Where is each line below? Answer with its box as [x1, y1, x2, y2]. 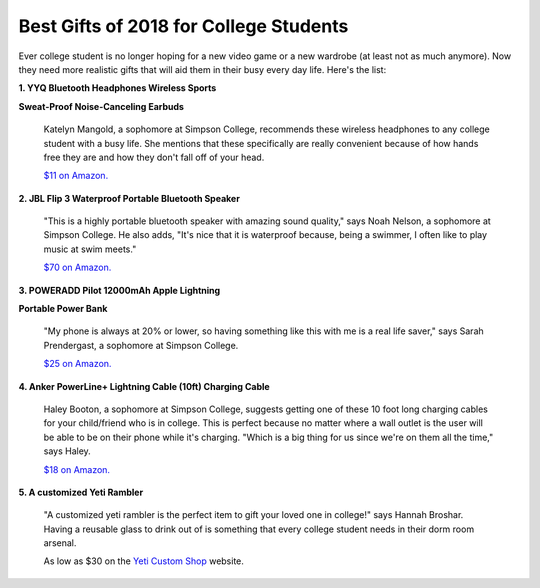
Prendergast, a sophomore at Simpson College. [43, 339, 239, 351]
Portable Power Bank [18, 303, 108, 315]
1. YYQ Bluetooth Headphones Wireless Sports [18, 82, 217, 94]
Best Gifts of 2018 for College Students [18, 15, 349, 37]
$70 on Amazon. [43, 261, 112, 274]
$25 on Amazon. [43, 358, 112, 370]
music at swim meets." [43, 243, 137, 255]
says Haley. [43, 445, 92, 457]
